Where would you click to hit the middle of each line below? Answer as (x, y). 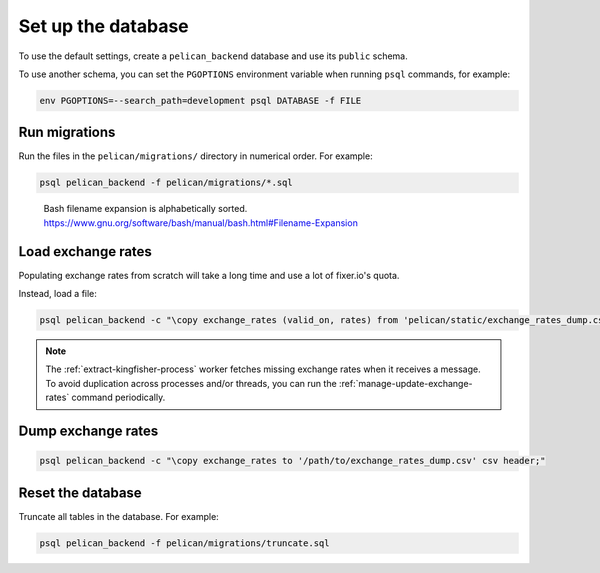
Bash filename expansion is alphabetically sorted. (145, 209)
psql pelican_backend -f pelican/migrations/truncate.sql (184, 543)
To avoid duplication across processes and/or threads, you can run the (191, 383)
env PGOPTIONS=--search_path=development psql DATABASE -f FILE (200, 100)
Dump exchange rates (88, 431)
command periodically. (118, 397)
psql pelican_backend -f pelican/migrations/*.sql (166, 183)
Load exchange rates (85, 251)
